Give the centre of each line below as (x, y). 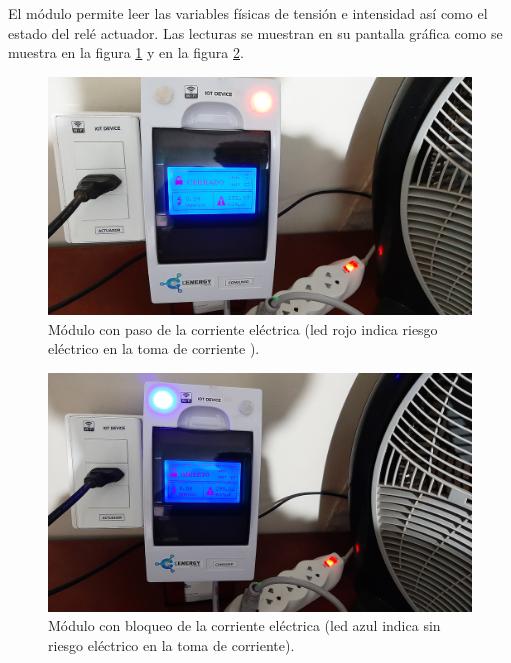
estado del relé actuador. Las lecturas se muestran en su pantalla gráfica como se (255, 32)
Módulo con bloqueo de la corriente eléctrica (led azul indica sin (244, 625)
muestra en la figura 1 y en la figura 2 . (126, 52)
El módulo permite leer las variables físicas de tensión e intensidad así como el (248, 13)
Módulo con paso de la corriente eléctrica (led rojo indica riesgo (243, 328)
